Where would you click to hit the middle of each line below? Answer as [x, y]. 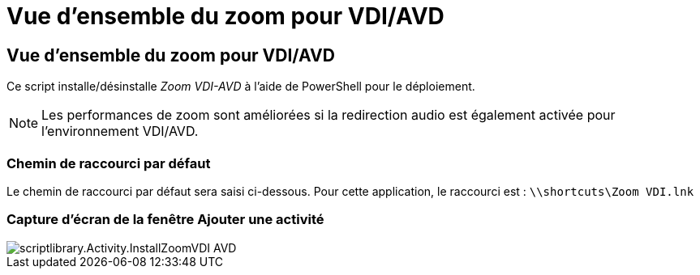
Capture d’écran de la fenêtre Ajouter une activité [165, 220]
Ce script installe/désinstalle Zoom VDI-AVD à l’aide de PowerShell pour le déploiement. [241, 87]
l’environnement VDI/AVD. [120, 131]
